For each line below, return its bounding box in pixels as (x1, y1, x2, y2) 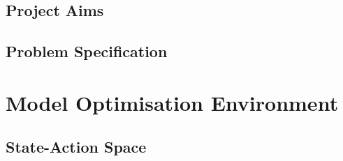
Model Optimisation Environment (6, 88, 339, 116)
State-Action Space (6, 136, 147, 158)
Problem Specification (6, 40, 168, 62)
